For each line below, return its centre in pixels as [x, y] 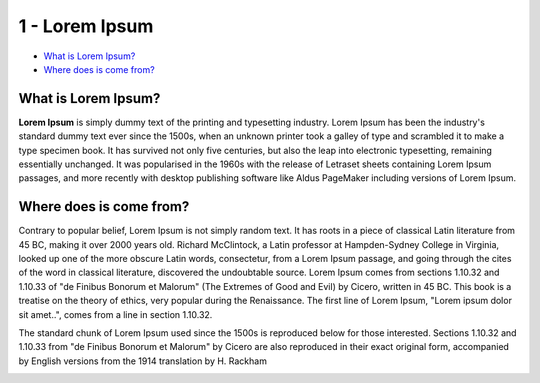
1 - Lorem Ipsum [86, 26]
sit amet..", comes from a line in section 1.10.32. [115, 314]
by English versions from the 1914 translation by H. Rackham [142, 361]
